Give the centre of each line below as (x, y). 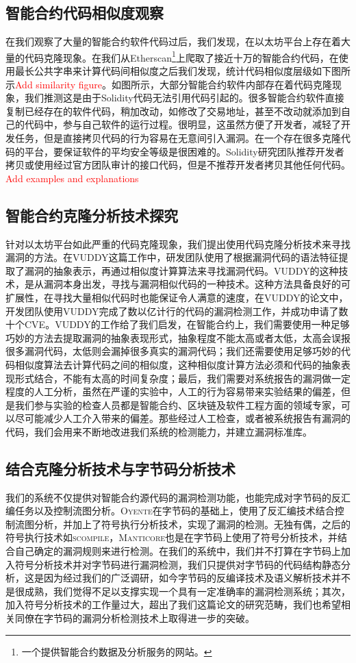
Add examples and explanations (72, 178)
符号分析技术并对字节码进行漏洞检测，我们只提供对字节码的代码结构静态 (178, 564)
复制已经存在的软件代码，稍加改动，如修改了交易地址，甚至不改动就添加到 (173, 111)
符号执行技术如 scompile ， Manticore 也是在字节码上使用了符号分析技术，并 (172, 537)
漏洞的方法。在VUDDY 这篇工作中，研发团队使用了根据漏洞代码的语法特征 (172, 257)
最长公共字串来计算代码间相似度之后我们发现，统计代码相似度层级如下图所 (182, 71)
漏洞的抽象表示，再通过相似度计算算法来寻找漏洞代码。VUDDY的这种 (181, 270)
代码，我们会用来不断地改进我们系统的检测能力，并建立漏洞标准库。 (159, 431)
